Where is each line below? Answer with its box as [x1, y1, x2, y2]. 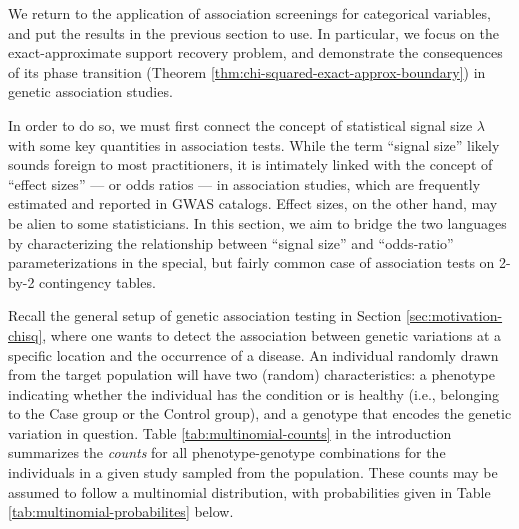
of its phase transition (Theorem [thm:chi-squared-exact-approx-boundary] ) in [8, 61, 486, 82]
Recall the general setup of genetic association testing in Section [8, 305, 402, 326]
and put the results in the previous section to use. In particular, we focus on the [8, 22, 500, 43]
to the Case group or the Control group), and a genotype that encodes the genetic [8, 403, 512, 424]
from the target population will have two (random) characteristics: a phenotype [8, 364, 495, 385]
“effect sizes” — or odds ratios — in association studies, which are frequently [8, 173, 481, 194]
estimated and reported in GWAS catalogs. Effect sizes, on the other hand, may [8, 193, 498, 214]
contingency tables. [39, 271, 156, 292]
